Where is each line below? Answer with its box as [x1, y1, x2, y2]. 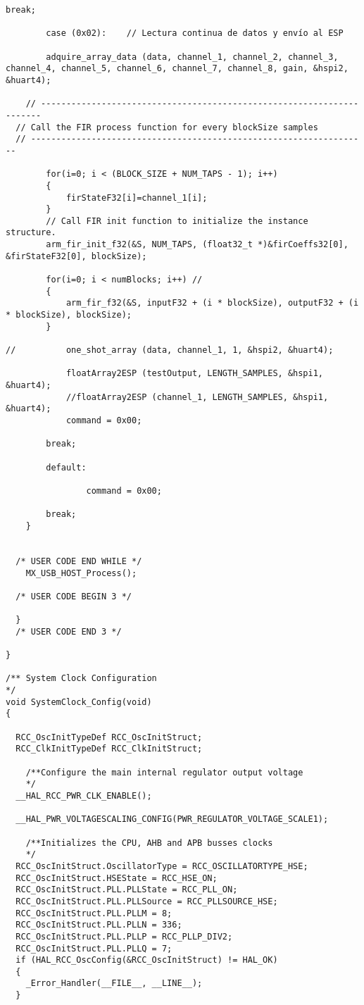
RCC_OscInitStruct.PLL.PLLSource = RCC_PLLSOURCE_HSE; [15, 896, 278, 906]
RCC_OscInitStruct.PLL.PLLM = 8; [15, 908, 172, 918]
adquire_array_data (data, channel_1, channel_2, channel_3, [46, 51, 339, 62]
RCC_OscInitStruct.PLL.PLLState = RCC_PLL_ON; [15, 885, 238, 895]
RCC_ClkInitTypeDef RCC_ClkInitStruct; [15, 744, 203, 754]
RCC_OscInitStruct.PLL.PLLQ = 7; [15, 943, 172, 954]
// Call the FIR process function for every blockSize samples [15, 122, 318, 132]
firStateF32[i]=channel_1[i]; [65, 192, 208, 203]
